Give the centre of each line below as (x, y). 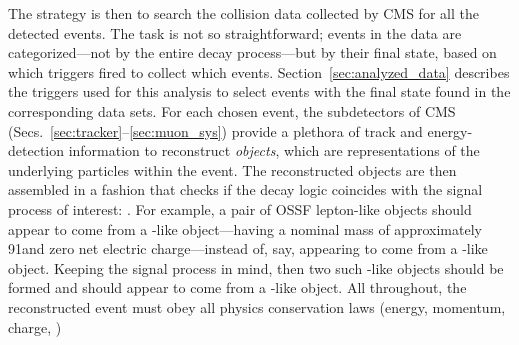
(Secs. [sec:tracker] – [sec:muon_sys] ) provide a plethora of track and (215, 130)
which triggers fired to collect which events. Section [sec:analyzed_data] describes (259, 71)
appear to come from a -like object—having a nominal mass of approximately (245, 228)
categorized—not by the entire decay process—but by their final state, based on (252, 52)
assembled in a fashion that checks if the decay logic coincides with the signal (245, 189)
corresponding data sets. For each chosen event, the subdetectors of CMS (232, 110)
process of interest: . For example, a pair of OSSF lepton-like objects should (240, 208)
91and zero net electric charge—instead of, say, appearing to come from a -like (248, 248)
